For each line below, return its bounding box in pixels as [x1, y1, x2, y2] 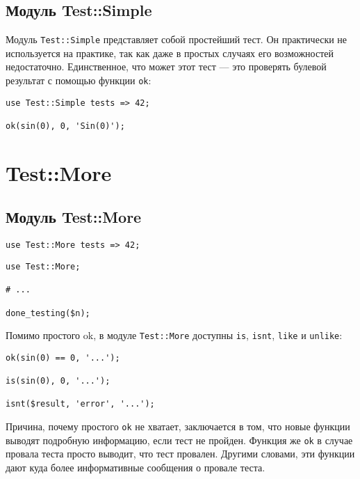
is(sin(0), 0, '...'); [6, 376, 111, 386]
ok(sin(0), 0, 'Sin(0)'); [6, 121, 125, 132]
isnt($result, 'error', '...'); [6, 399, 155, 409]
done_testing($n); [6, 308, 90, 318]
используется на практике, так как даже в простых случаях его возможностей [6, 45, 334, 60]
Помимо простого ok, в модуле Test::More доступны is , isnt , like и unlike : [6, 328, 343, 343]
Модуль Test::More [6, 206, 142, 228]
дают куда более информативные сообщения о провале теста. [6, 460, 265, 475]
